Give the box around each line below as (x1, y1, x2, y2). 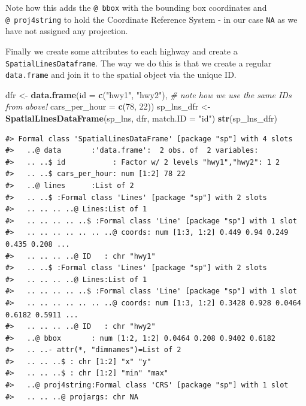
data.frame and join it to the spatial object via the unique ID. (5, 68, 237, 81)
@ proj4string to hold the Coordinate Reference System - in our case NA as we (5, 13, 298, 25)
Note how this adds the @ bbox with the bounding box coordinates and (5, 1, 267, 13)
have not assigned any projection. (5, 25, 128, 37)
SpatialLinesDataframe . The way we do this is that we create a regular (5, 56, 272, 69)
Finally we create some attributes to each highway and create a (5, 44, 238, 57)
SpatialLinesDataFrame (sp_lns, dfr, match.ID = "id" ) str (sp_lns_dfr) (5, 112, 278, 124)
